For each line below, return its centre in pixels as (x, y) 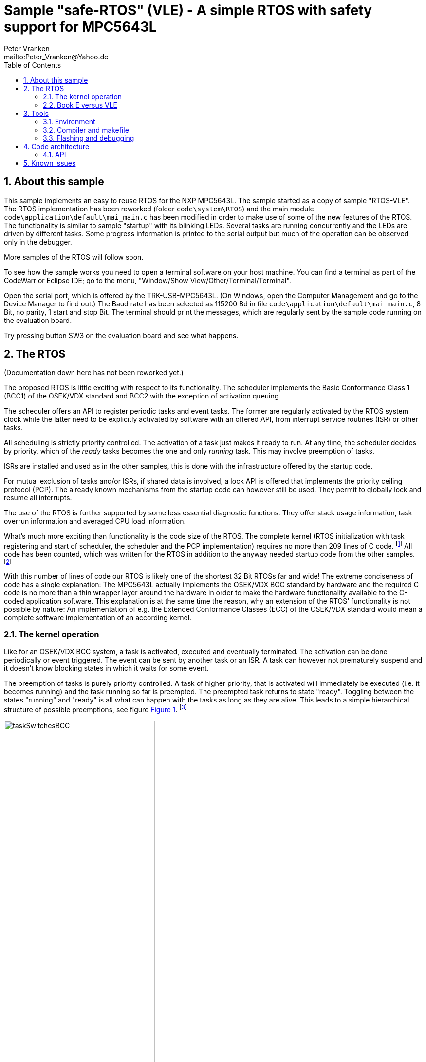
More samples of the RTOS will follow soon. (74, 257)
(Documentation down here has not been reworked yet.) (94, 373)
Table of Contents (33, 65)
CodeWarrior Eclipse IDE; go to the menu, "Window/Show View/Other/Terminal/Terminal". (148, 280)
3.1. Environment (69, 121)
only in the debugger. (38, 242)
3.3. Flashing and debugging (89, 138)
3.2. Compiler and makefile (86, 130)
